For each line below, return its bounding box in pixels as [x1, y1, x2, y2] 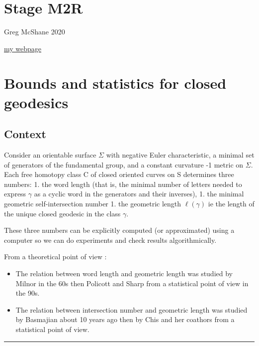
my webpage [4, 43, 42, 53]
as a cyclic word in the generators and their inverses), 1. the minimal [34, 188, 244, 199]
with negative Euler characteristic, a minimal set [106, 150, 255, 160]
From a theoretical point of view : [4, 251, 107, 262]
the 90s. [15, 288, 40, 298]
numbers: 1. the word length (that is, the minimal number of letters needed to [4, 178, 242, 189]
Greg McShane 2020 [4, 26, 65, 37]
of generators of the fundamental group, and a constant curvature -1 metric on [4, 159, 244, 170]
